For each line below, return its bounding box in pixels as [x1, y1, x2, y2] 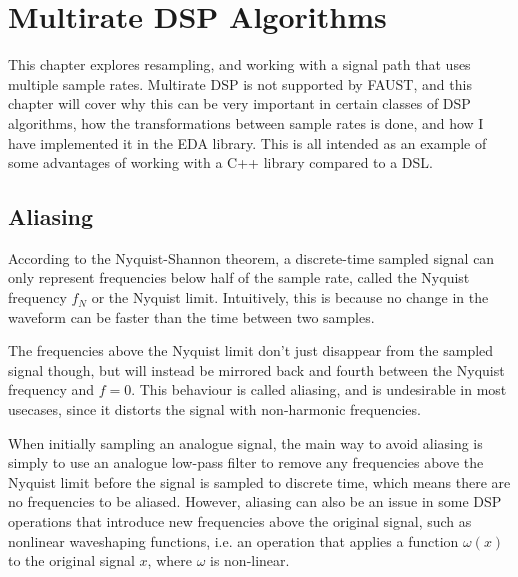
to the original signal [8, 550, 135, 571]
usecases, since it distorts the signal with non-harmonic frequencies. [8, 399, 421, 420]
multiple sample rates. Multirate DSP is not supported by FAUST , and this [8, 73, 472, 94]
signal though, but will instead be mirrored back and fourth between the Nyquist [8, 359, 505, 380]
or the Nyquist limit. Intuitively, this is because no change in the [91, 287, 489, 308]
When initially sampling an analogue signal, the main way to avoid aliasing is [8, 432, 483, 453]
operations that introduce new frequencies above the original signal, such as [8, 511, 472, 532]
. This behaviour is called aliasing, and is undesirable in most [131, 379, 507, 400]
